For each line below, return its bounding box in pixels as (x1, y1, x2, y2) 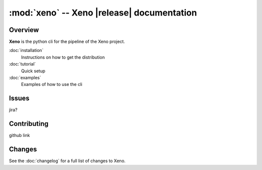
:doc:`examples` (9, 75, 41, 81)
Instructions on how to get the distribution (21, 54, 105, 60)
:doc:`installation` (9, 48, 44, 53)
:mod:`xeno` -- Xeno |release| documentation (9, 7, 197, 18)
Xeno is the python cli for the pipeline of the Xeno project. (9, 39, 125, 45)
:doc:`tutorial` (9, 61, 36, 67)
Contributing (9, 119, 49, 128)
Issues (9, 94, 30, 102)
